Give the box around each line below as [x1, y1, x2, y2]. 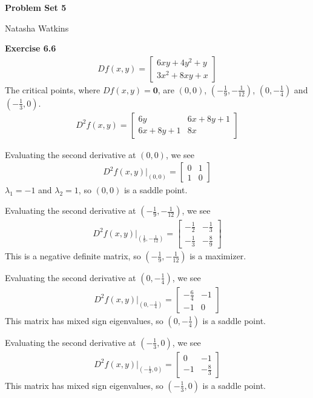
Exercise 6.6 [5, 42, 56, 55]
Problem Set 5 [5, 1, 67, 13]
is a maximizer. [189, 249, 246, 262]
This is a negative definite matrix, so [5, 249, 141, 262]
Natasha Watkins [5, 21, 69, 34]
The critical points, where [5, 83, 100, 96]
